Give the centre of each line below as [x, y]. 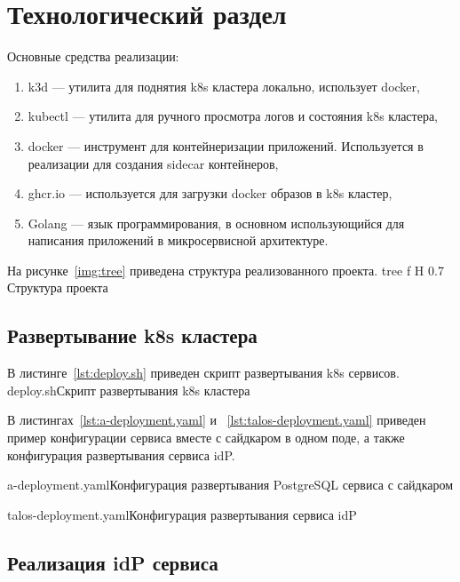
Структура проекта [58, 287]
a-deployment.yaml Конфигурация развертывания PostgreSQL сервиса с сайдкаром [230, 485]
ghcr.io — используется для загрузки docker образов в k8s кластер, [210, 193]
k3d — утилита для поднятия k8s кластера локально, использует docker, [224, 86]
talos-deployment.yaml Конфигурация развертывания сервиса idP [182, 514]
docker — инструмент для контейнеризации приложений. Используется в [226, 145]
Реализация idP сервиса [113, 562]
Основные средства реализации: [93, 56]
